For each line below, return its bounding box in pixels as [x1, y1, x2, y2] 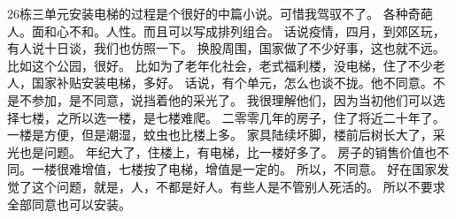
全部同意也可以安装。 [7, 194, 131, 213]
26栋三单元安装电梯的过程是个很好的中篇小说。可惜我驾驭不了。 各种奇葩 [7, 4, 433, 22]
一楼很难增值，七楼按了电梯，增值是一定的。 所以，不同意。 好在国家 [31, 160, 437, 178]
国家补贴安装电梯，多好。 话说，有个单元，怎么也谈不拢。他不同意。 [31, 73, 433, 92]
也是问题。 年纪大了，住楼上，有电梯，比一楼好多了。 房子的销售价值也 [19, 142, 437, 161]
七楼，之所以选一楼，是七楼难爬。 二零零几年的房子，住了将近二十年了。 [19, 108, 445, 126]
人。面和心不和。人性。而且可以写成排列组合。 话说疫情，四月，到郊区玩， [7, 21, 445, 40]
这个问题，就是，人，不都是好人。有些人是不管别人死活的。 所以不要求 [31, 177, 445, 195]
